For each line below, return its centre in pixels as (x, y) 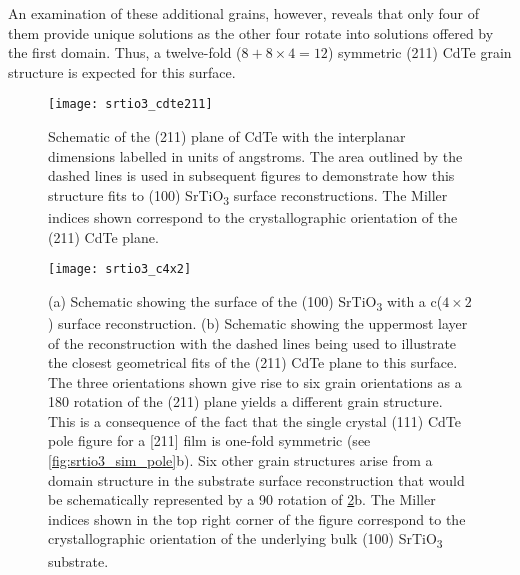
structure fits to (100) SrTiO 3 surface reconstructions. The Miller (248, 196)
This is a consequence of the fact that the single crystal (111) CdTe (254, 420)
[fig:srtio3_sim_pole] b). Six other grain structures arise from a (240, 460)
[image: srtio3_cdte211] (130, 104)
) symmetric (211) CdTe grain (419, 52)
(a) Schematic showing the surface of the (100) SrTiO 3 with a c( (245, 302)
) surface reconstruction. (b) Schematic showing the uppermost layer (258, 322)
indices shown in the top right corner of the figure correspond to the (257, 518)
